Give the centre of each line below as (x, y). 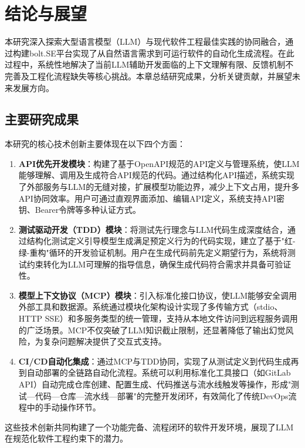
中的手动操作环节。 (64, 407)
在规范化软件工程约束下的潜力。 (66, 438)
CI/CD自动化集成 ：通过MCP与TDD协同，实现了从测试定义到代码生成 (155, 361)
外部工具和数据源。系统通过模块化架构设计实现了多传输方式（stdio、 (150, 307)
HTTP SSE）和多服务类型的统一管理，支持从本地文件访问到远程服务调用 (158, 318)
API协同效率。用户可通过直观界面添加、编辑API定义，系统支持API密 (152, 198)
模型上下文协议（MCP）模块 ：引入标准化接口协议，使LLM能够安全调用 (158, 295)
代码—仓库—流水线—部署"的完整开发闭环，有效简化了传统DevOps (162, 395)
